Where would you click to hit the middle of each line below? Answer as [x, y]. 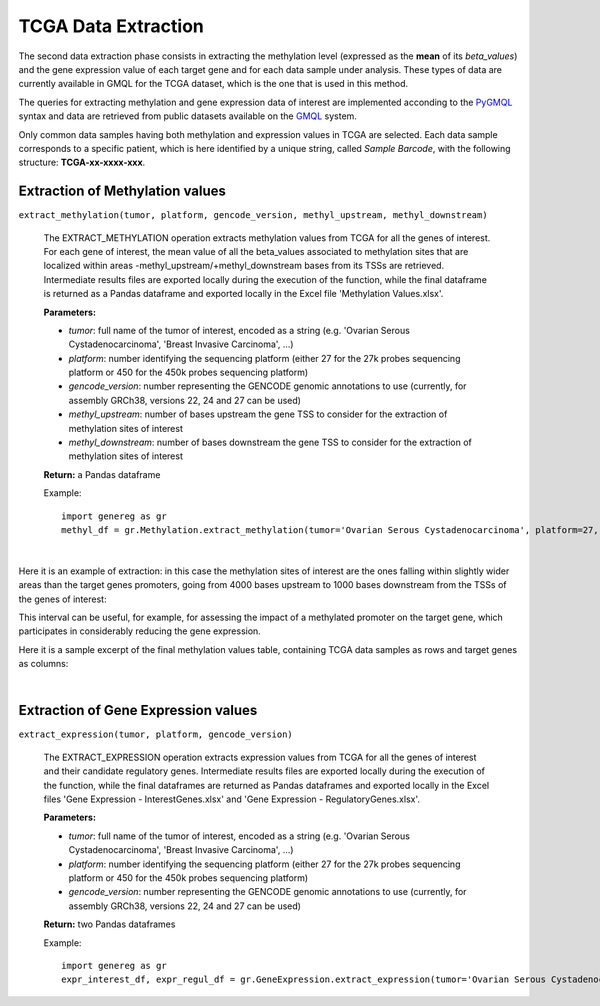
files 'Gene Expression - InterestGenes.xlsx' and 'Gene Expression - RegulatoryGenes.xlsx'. [231, 799]
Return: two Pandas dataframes [109, 924]
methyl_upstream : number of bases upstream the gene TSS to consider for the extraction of [258, 414]
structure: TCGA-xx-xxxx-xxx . [82, 162]
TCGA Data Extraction [111, 26]
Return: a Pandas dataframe [102, 474]
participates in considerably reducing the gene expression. [140, 631]
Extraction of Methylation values [122, 191]
